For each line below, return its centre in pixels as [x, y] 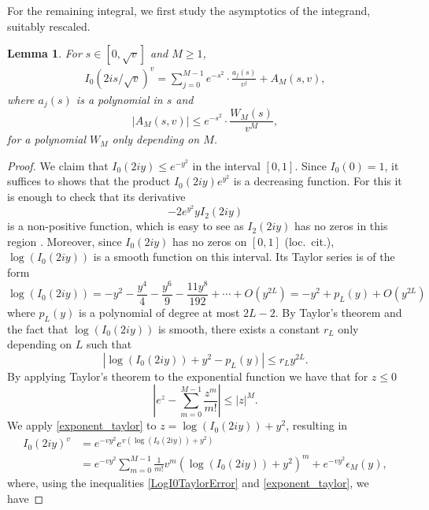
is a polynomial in [119, 99]
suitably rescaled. [49, 26]
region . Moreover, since [65, 241]
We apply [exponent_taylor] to [82, 425]
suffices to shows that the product [89, 181]
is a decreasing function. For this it [318, 181]
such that [109, 344]
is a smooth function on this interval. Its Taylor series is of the [244, 257]
